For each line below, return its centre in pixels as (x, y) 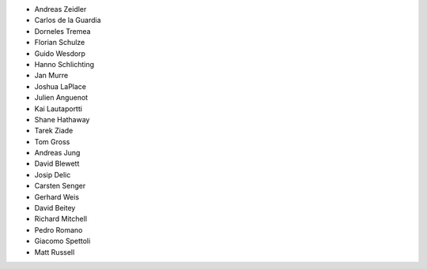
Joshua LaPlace (60, 86)
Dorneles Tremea (62, 31)
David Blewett (57, 164)
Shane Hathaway (62, 119)
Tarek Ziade (54, 131)
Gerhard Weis (57, 196)
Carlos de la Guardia (68, 21)
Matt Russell (55, 252)
